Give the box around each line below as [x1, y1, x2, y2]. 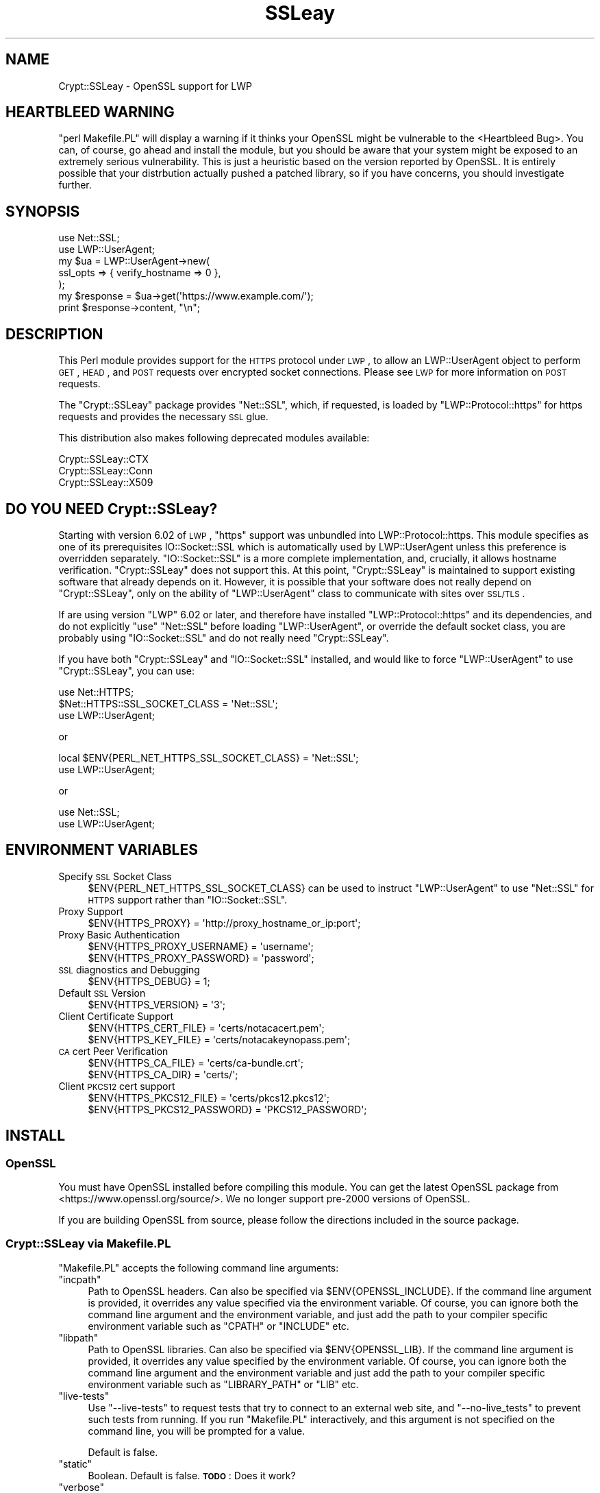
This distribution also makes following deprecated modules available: [58, 432, 370, 444]
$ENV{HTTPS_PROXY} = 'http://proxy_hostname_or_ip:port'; [88, 917, 361, 929]
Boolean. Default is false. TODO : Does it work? [88, 1469, 296, 1481]
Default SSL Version [58, 986, 146, 999]
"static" [58, 1457, 92, 1470]
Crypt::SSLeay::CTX [58, 453, 149, 465]
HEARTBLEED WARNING [5, 104, 175, 121]
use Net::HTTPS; [58, 685, 134, 698]
